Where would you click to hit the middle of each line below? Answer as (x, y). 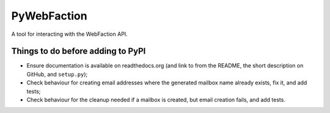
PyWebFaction (50, 16)
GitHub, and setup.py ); (57, 74)
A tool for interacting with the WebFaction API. (69, 34)
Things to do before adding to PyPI (79, 51)
